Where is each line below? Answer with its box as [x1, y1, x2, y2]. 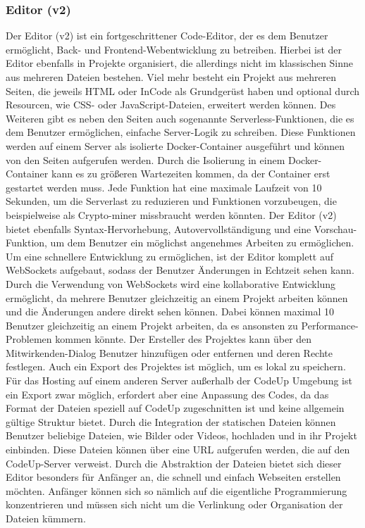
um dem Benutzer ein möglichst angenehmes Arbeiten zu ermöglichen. [50, 235, 354, 250]
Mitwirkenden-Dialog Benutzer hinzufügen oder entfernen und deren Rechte [6, 345, 333, 360]
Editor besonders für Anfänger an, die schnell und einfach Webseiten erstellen [6, 470, 341, 484]
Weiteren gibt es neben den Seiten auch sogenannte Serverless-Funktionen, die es [6, 111, 354, 125]
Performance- [301, 318, 359, 332]
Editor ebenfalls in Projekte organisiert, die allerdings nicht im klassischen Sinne [6, 56, 354, 70]
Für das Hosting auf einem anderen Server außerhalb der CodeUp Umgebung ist [6, 373, 352, 388]
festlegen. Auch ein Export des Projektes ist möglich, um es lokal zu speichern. [6, 359, 346, 374]
